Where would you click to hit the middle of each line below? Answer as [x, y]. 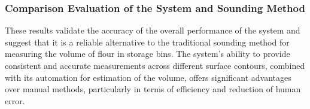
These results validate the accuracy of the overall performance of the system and [153, 30]
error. [15, 100]
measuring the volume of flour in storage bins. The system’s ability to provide [148, 54]
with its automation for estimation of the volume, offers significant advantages [148, 77]
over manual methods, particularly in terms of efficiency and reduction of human [153, 89]
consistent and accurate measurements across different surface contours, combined [155, 65]
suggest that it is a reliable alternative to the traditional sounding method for [147, 42]
